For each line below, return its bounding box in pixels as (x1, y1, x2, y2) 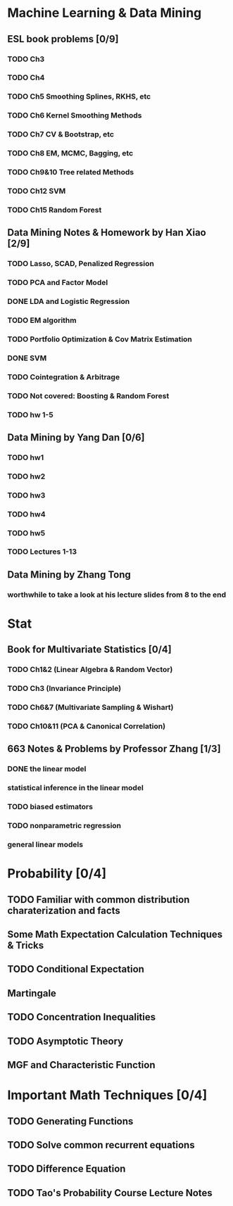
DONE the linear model (7, 764, 87, 774)
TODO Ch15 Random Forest (7, 205, 102, 215)
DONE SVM (7, 353, 47, 363)
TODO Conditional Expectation (7, 963, 144, 975)
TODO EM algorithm (7, 315, 77, 325)
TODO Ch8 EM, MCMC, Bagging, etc (7, 148, 134, 158)
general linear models (7, 839, 83, 849)
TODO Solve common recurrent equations (7, 1138, 195, 1151)
